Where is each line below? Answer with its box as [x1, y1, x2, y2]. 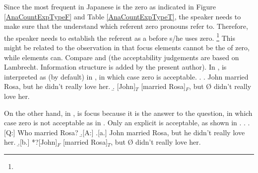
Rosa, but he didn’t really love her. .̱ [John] [4, 81, 136, 91]
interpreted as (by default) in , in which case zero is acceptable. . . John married [4, 71, 249, 82]
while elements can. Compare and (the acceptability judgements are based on [4, 52, 239, 62]
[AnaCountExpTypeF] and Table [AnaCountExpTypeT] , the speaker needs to [4, 11, 241, 21]
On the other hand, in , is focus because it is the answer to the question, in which [4, 107, 253, 118]
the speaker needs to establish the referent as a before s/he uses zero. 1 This [4, 31, 235, 43]
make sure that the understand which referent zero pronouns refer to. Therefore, [4, 21, 248, 31]
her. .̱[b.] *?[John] [4, 137, 58, 147]
